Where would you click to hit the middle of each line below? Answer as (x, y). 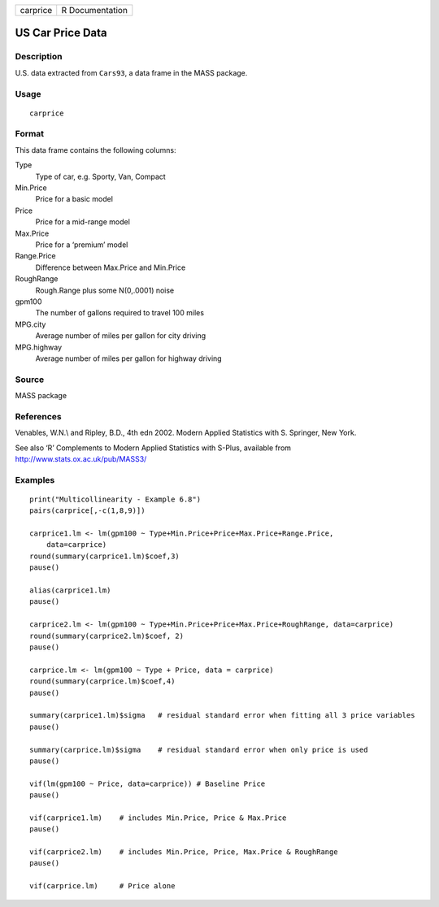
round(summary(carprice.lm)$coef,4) (102, 681)
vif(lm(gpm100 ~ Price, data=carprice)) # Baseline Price (148, 783)
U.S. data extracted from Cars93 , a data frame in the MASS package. (131, 72)
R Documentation (94, 10)
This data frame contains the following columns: (96, 150)
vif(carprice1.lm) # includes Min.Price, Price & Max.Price (158, 818)
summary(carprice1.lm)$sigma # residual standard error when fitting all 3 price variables (222, 716)
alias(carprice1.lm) (70, 590)
